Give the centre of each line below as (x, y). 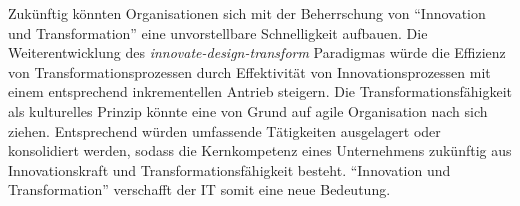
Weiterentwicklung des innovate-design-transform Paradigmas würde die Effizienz (257, 52)
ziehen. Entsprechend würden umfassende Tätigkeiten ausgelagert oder (224, 130)
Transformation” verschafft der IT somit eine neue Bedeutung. (199, 189)
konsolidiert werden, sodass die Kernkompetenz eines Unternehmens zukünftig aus (260, 150)
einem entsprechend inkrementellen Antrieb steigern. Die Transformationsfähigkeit (260, 91)
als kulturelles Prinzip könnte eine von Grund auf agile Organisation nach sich (248, 110)
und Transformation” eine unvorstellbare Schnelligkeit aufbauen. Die (218, 32)
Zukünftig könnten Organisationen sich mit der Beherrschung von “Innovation (247, 13)
